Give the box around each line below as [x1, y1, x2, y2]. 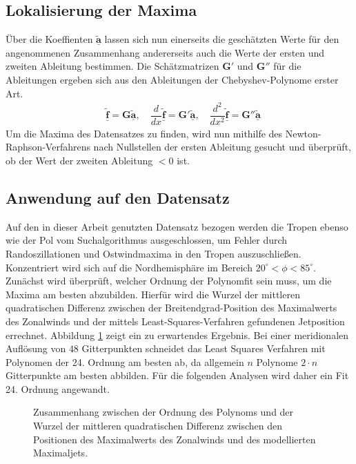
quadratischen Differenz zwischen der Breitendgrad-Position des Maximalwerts [6, 300, 337, 315]
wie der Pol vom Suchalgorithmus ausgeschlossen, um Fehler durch [6, 233, 288, 247]
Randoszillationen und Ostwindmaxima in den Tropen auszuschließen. [6, 246, 301, 260]
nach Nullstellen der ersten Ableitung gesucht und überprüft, [93, 139, 351, 154]
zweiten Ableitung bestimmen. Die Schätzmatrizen [6, 59, 219, 73]
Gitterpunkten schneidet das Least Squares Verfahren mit [81, 341, 326, 356]
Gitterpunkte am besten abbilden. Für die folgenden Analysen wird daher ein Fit [6, 368, 349, 383]
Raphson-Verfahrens [6, 139, 90, 154]
